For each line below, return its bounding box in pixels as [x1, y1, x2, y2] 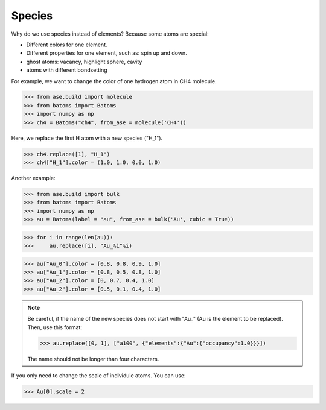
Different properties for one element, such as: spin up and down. [26, 49, 187, 57]
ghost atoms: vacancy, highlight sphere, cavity [26, 58, 142, 65]
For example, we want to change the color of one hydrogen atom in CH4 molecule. [11, 77, 217, 84]
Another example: [11, 175, 56, 181]
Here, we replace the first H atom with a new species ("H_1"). [11, 134, 163, 142]
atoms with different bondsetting [26, 66, 108, 74]
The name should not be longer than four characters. [27, 355, 159, 362]
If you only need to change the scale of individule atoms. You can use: [11, 372, 186, 379]
